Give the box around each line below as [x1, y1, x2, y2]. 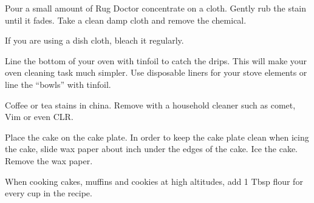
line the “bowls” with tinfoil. [5, 78, 111, 90]
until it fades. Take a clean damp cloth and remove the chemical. [5, 13, 247, 26]
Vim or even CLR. [5, 110, 73, 123]
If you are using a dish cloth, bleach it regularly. [5, 34, 184, 47]
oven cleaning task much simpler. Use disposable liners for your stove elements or [5, 66, 307, 79]
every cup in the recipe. [5, 187, 92, 199]
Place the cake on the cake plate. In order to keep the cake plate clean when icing [5, 130, 309, 143]
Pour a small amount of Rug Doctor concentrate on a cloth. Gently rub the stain [5, 2, 307, 14]
